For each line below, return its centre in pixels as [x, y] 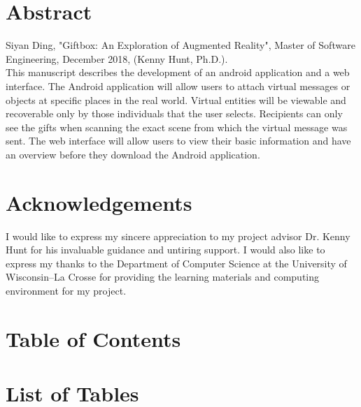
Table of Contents [93, 338]
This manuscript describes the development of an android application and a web [178, 72]
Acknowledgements [99, 202]
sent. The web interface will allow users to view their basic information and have [178, 141]
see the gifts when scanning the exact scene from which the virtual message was [177, 127]
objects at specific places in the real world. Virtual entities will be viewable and [176, 99]
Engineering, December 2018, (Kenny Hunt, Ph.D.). [117, 58]
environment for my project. [66, 290]
